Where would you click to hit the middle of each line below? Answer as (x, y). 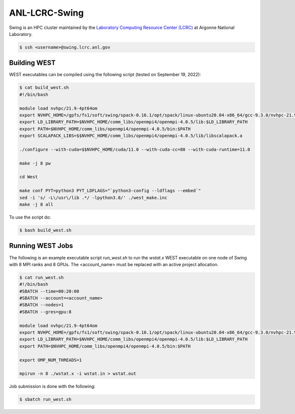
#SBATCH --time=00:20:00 (49, 291)
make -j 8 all (36, 205)
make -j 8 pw (35, 163)
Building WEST (32, 63)
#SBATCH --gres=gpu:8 (45, 312)
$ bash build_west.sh (45, 230)
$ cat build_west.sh (44, 88)
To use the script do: (30, 217)
